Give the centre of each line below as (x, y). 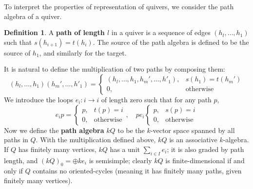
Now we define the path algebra (54, 130)
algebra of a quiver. (33, 16)
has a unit (125, 149)
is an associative (193, 140)
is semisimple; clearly (120, 160)
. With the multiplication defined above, (96, 140)
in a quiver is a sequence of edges (161, 32)
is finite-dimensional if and (205, 160)
